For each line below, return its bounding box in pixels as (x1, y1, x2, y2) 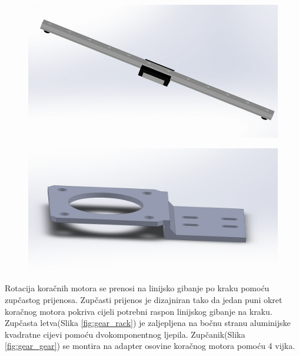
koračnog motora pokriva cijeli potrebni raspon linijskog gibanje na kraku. (5, 305, 273, 317)
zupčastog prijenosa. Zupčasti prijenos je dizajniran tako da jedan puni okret (5, 294, 283, 306)
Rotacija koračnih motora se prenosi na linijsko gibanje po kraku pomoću (5, 282, 270, 294)
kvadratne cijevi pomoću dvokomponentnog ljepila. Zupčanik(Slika (5, 328, 245, 340)
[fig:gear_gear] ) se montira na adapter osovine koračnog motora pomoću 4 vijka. (5, 340, 295, 352)
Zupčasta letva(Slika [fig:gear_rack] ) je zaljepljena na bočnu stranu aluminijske (5, 317, 291, 329)
